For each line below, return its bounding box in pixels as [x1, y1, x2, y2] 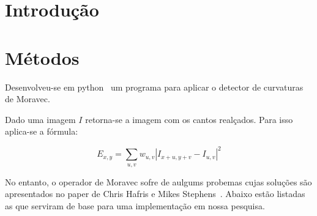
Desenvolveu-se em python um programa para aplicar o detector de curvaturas [5, 80, 304, 93]
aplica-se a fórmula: [5, 125, 78, 138]
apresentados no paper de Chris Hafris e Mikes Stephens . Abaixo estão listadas [5, 187, 305, 200]
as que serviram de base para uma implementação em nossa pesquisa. [5, 199, 265, 212]
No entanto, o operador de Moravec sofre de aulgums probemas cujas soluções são [5, 175, 312, 188]
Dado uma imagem [5, 113, 76, 125]
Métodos [5, 45, 80, 70]
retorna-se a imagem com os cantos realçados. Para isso [85, 113, 293, 125]
